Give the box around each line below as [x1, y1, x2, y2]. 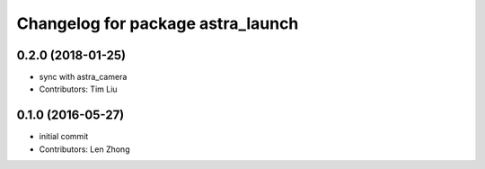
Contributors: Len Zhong [39, 144, 130, 155]
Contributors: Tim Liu [39, 84, 118, 94]
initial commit [39, 131, 89, 142]
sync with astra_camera [39, 72, 128, 83]
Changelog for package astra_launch [16, 13, 299, 33]
